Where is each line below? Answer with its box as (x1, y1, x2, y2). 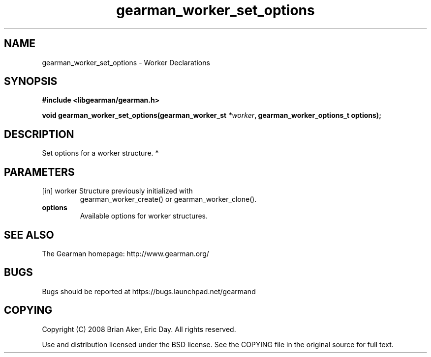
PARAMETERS (4, 165, 75, 178)
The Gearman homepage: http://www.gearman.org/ (42, 249, 209, 258)
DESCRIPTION (4, 128, 74, 140)
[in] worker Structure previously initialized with (42, 187, 193, 195)
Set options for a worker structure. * (42, 149, 159, 158)
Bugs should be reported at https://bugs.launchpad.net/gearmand (42, 287, 256, 296)
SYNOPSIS (4, 75, 58, 88)
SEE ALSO (4, 228, 54, 241)
